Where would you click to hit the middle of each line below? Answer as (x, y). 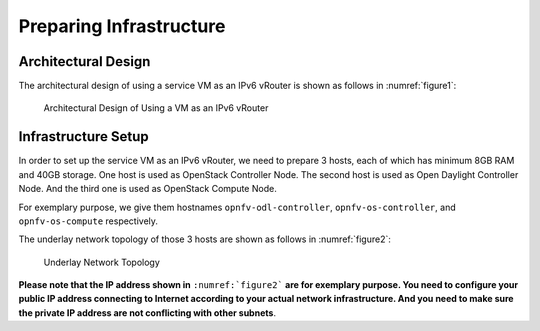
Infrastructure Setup (83, 136)
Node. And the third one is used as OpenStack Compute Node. (147, 189)
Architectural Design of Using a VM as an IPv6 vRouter (156, 108)
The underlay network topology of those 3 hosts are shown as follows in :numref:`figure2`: (205, 239)
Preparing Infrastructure (122, 26)
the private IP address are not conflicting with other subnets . (147, 312)
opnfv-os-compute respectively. (88, 221)
